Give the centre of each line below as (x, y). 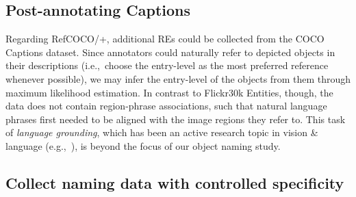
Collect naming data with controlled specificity (175, 182)
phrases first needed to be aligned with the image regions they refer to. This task (176, 119)
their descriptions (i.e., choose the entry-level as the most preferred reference (167, 65)
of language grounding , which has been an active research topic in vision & (162, 132)
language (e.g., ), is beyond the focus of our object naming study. (143, 145)
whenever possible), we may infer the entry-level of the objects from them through (178, 78)
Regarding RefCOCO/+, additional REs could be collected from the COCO (165, 39)
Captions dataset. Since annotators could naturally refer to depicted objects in (170, 52)
